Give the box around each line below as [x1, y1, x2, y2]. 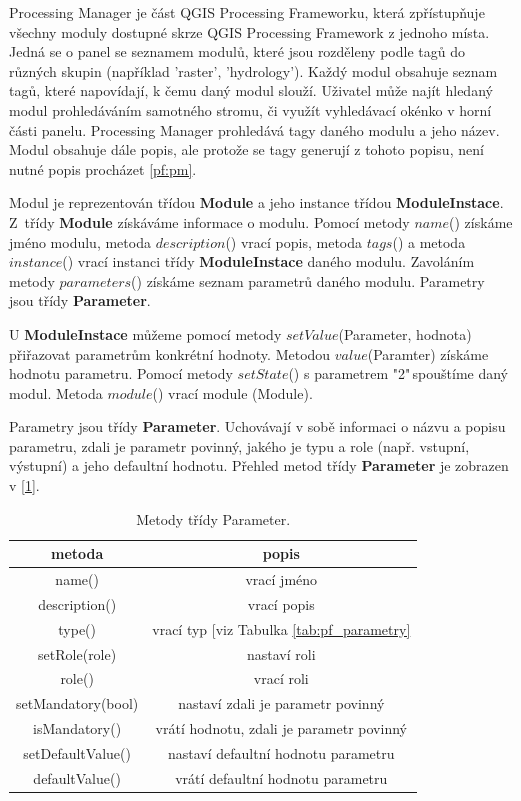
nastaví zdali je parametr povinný [178, 693, 385, 714]
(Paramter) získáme [367, 343, 489, 364]
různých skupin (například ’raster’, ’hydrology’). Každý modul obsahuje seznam [9, 60, 498, 81]
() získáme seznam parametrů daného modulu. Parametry [131, 270, 485, 291]
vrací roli [253, 668, 309, 689]
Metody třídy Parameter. [136, 508, 291, 529]
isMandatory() [33, 718, 122, 739]
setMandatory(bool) [16, 693, 139, 714]
